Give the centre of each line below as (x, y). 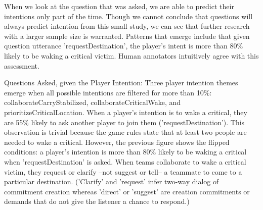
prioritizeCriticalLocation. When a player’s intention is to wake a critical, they (126, 112)
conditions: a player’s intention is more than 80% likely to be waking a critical (125, 152)
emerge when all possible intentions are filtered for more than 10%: (108, 92)
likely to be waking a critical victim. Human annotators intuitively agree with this (131, 55)
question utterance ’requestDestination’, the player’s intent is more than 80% (124, 46)
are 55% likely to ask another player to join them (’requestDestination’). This (124, 122)
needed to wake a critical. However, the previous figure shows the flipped (117, 142)
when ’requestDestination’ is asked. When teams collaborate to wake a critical (125, 161)
